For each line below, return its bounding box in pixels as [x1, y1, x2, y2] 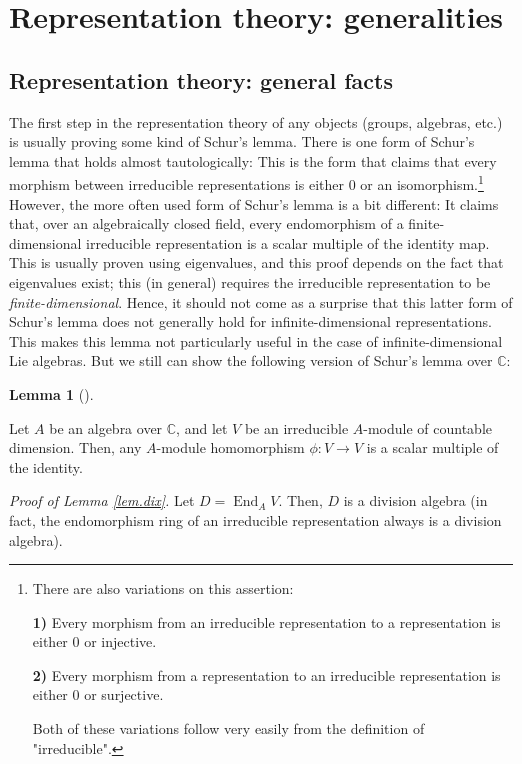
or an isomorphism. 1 [360, 171, 484, 195]
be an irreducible [244, 417, 349, 438]
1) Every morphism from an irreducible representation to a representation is [32, 611, 501, 632]
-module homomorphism [156, 437, 305, 458]
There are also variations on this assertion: [32, 578, 294, 599]
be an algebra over [49, 417, 163, 438]
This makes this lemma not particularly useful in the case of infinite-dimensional [9, 330, 503, 351]
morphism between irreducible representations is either [9, 174, 344, 195]
